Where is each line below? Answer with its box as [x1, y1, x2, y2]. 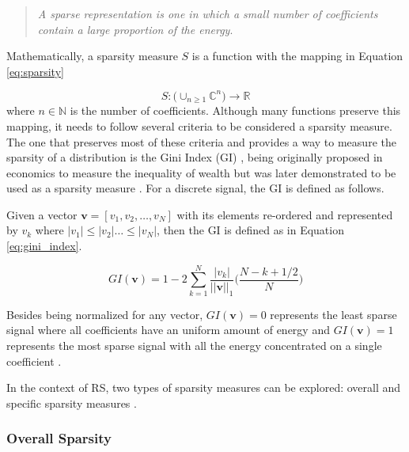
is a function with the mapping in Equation [191, 47, 403, 64]
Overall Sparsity [6, 428, 112, 448]
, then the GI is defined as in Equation [157, 222, 344, 238]
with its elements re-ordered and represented [176, 206, 393, 222]
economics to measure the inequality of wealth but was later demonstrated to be [6, 164, 396, 180]
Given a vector [6, 206, 78, 222]
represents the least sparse [270, 306, 397, 322]
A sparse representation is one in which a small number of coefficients [37, 6, 378, 21]
